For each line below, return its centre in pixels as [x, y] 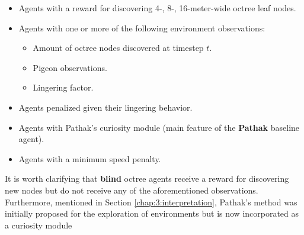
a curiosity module [39, 225]
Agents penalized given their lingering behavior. [105, 107]
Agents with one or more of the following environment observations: [142, 28]
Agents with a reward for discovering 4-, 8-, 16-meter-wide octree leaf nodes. [157, 8]
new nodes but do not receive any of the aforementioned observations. [132, 190]
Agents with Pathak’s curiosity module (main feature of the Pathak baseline [159, 127]
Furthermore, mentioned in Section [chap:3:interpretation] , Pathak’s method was [151, 202]
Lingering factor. [63, 87]
